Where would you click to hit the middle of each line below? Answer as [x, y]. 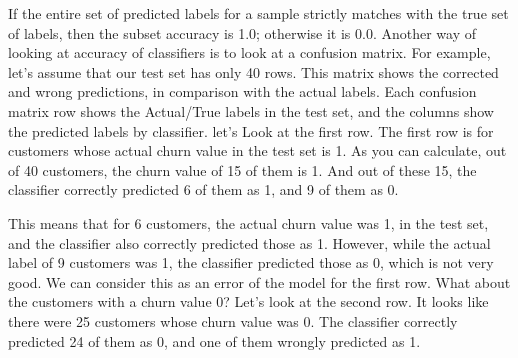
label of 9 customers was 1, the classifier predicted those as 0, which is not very [251, 262]
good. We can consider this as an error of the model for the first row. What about [259, 281]
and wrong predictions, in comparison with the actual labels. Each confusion [242, 91]
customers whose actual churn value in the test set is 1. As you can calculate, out [257, 150]
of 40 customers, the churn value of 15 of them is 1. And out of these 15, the [242, 169]
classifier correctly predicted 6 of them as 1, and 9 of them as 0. [203, 189]
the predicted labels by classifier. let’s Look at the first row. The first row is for [251, 130]
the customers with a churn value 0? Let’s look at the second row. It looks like [248, 301]
